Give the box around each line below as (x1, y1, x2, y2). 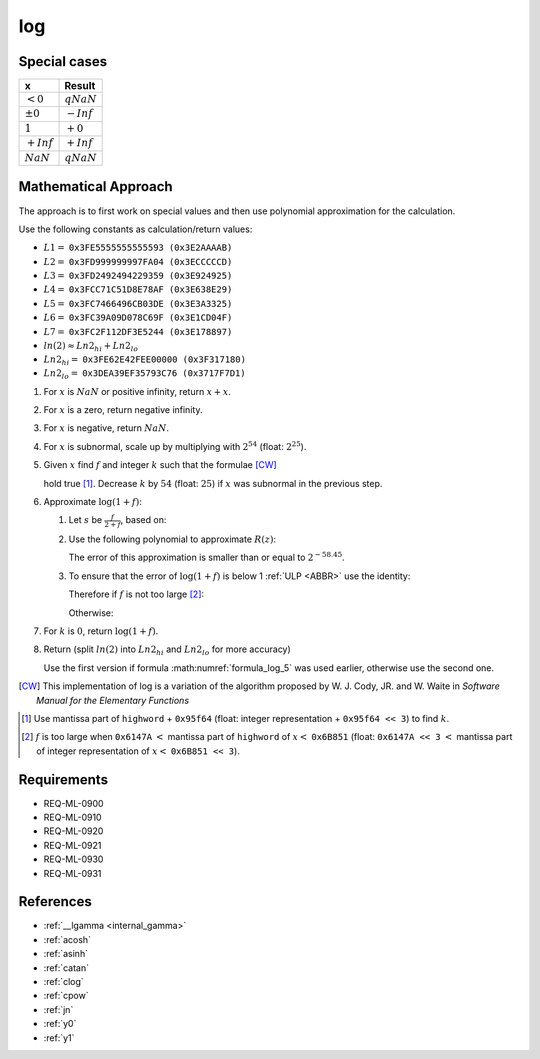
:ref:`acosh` (43, 933, 92, 945)
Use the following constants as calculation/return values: (18, 223, 253, 235)
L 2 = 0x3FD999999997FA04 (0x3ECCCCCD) (43, 256, 233, 267)
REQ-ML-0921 (43, 839, 102, 851)
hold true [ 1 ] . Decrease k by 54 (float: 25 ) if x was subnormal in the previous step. (43, 477, 383, 489)
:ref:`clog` (43, 976, 84, 988)
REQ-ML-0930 (43, 853, 104, 865)
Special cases (18, 53, 108, 70)
